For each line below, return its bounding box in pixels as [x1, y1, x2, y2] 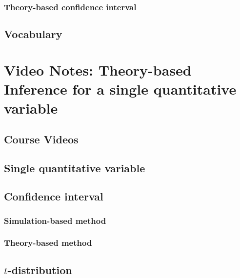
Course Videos [4, 131, 79, 146]
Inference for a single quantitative [4, 79, 237, 99]
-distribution [7, 262, 72, 277]
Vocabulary [4, 26, 62, 41]
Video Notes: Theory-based [4, 60, 192, 79]
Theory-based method [4, 237, 92, 249]
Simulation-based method [4, 214, 106, 226]
